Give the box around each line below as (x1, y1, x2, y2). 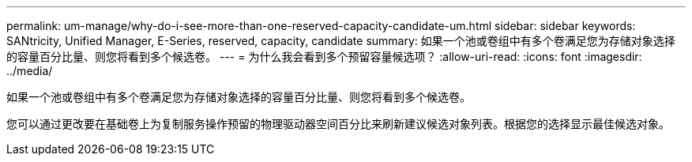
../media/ (6, 64, 53, 77)
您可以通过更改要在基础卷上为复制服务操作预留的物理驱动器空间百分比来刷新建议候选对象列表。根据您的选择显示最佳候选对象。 (6, 117, 670, 130)
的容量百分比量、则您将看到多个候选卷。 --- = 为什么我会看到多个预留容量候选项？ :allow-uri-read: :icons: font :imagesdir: (6, 50, 642, 63)
